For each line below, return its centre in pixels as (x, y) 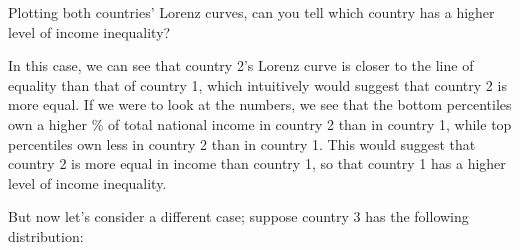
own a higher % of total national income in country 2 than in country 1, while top (260, 123)
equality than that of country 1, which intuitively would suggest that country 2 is (257, 84)
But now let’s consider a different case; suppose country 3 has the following (238, 216)
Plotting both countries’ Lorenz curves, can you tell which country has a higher (251, 12)
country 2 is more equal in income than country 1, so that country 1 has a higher (257, 163)
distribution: (46, 235)
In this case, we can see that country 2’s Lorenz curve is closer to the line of (241, 65)
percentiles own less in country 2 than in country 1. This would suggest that (242, 143)
